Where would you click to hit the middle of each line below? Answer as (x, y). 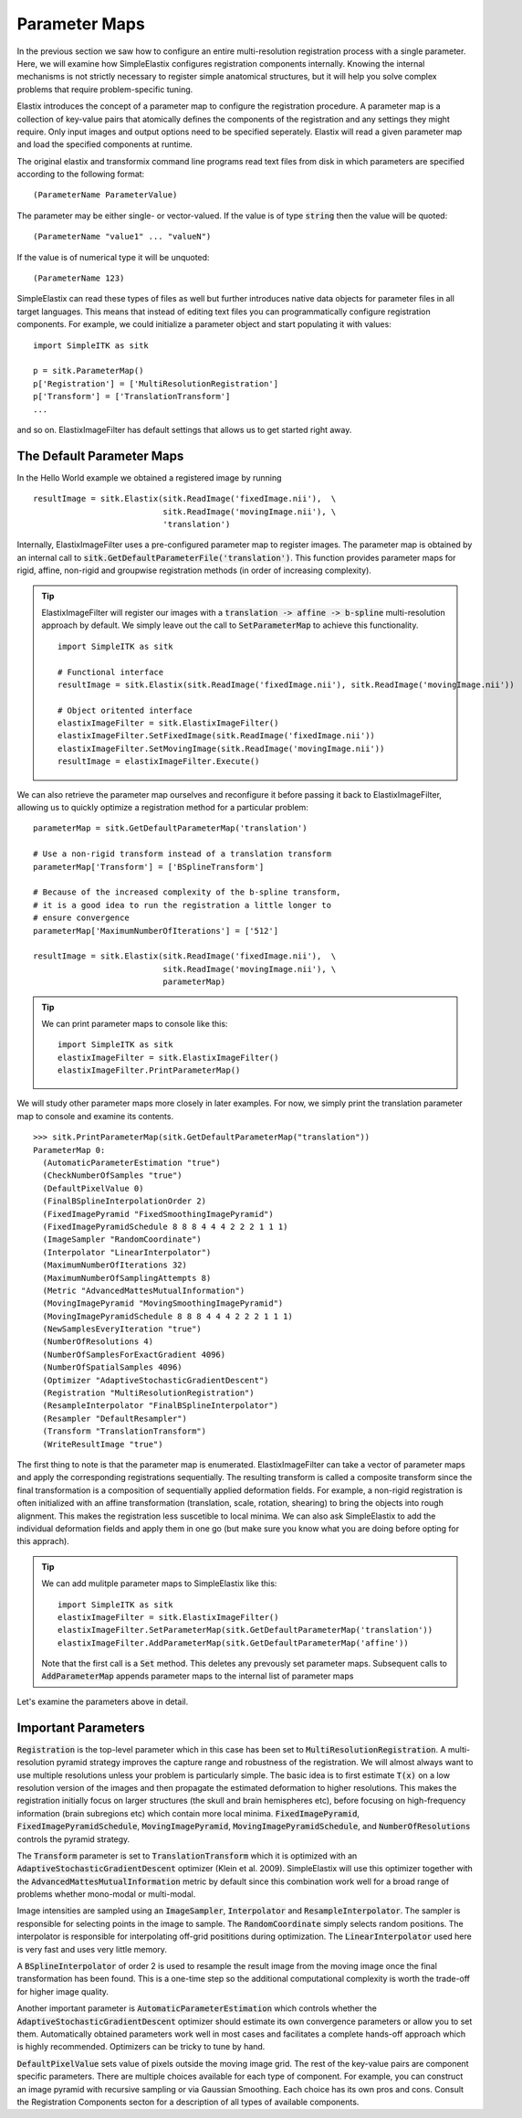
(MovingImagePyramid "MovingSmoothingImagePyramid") (163, 1303)
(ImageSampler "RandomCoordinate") (122, 1239)
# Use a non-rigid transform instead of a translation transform (183, 854)
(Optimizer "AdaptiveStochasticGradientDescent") (156, 1380)
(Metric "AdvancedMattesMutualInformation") (144, 1290)
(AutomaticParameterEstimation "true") (131, 1163)
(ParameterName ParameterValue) (105, 195)
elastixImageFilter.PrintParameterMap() (149, 1070)
